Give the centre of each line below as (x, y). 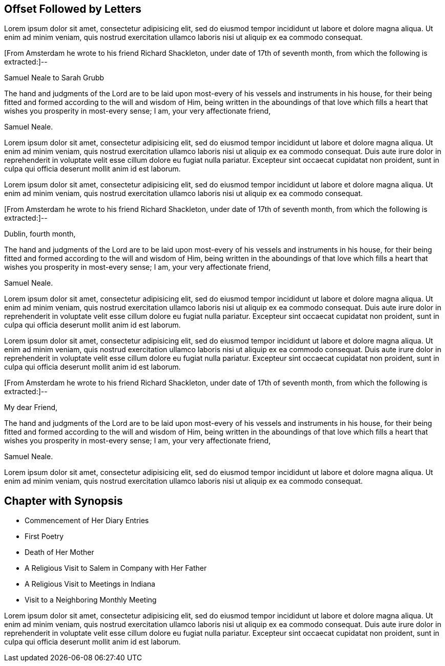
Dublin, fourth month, (40, 234)
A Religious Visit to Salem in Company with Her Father (116, 568)
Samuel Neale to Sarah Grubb (54, 78)
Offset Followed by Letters (73, 9)
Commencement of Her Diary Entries (87, 521)
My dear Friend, (31, 407)
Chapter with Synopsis (63, 501)
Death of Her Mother (59, 552)
